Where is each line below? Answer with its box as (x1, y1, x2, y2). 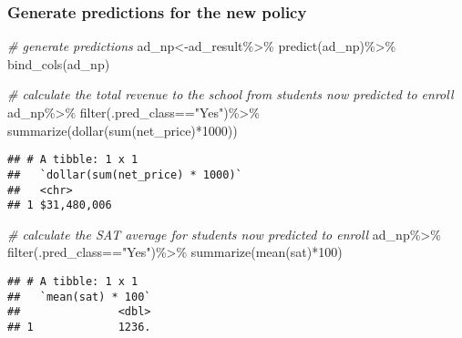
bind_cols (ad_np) (7, 54, 110, 73)
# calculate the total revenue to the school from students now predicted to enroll (7, 85, 454, 104)
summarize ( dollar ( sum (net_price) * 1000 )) (7, 120, 238, 139)
